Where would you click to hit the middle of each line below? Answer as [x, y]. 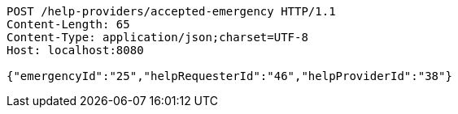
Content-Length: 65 [68, 24]
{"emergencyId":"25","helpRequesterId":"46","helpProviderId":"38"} [229, 76]
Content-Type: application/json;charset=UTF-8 [157, 37]
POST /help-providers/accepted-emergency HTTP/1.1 [171, 11]
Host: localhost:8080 [75, 50]
